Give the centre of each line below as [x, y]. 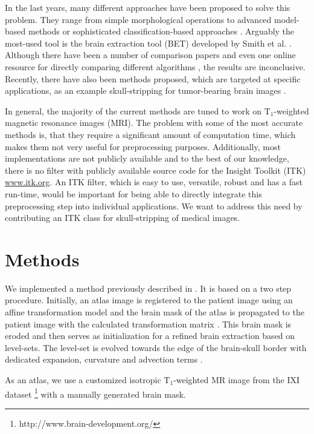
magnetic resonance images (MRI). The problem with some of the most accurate [154, 123]
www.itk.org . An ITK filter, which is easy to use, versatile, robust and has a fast [154, 182]
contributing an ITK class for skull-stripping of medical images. [123, 218]
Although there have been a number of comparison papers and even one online [150, 55]
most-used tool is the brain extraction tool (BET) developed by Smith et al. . [148, 43]
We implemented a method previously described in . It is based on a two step [148, 288]
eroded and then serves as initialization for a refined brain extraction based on [150, 336]
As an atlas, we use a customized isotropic [83, 379]
